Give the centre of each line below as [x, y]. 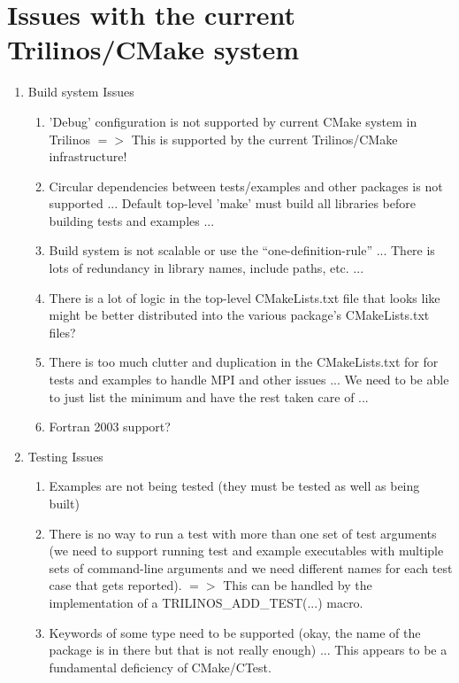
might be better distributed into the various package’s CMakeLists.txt [239, 315]
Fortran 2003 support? [110, 427]
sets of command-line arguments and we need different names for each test [251, 567]
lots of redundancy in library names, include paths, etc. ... [207, 268]
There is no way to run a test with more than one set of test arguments [243, 533]
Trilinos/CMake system [153, 49]
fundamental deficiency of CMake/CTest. [160, 667]
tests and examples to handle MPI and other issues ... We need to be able [249, 380]
